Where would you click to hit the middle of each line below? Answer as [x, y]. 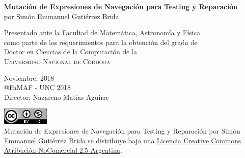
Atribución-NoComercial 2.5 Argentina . [63, 150]
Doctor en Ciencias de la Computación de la [70, 52]
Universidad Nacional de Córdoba [57, 61]
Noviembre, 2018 [29, 78]
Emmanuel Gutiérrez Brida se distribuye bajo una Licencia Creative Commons [122, 140]
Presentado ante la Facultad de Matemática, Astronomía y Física [102, 33]
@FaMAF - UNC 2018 [38, 87]
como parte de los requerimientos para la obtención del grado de [101, 42]
